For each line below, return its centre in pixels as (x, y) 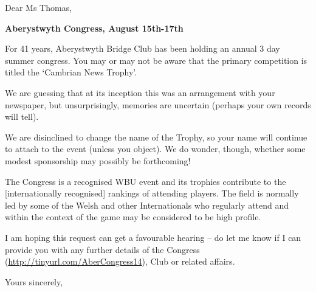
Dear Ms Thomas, (39, 7)
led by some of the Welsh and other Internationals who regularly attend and (147, 205)
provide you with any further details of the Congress (102, 249)
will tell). (22, 116)
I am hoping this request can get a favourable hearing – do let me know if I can (153, 237)
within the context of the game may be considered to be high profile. (133, 217)
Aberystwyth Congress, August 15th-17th (94, 28)
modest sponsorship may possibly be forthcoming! (98, 160)
